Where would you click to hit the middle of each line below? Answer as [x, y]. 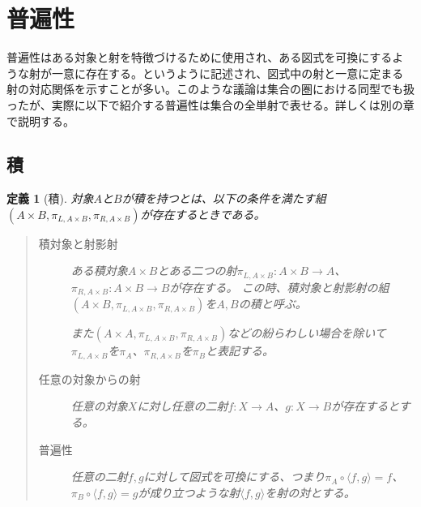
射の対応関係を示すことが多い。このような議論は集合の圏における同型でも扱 [210, 89]
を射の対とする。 [310, 492]
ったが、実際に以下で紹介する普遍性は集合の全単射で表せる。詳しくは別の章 [210, 104]
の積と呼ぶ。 [272, 304]
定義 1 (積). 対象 [50, 198]
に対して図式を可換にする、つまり [234, 477]
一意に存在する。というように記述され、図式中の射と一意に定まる [228, 73]
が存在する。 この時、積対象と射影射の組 [279, 287]
